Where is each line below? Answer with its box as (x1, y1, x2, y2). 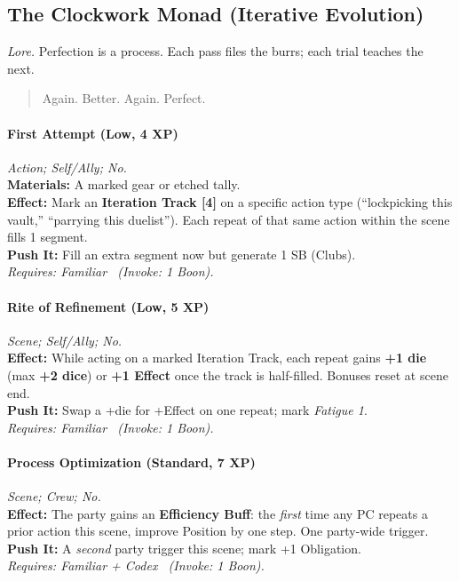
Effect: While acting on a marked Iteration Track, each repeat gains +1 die (7, 348, 427, 367)
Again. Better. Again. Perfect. (42, 89, 206, 107)
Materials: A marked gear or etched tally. (7, 175, 241, 194)
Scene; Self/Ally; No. (7, 330, 123, 349)
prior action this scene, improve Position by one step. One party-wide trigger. (7, 521, 429, 540)
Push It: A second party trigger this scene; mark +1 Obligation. (7, 538, 361, 557)
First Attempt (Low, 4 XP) (7, 123, 178, 142)
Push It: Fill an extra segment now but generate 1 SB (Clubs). (7, 244, 356, 263)
